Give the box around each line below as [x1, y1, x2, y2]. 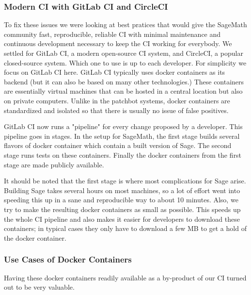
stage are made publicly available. [4, 159, 104, 169]
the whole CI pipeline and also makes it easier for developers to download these [4, 213, 240, 224]
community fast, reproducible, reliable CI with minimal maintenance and [4, 29, 221, 39]
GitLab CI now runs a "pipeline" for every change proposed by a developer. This [4, 121, 243, 131]
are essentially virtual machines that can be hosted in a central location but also [4, 86, 243, 96]
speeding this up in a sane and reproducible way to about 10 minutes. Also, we [4, 195, 238, 205]
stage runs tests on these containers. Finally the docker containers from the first [4, 149, 241, 160]
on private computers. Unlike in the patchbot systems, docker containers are [4, 95, 230, 105]
